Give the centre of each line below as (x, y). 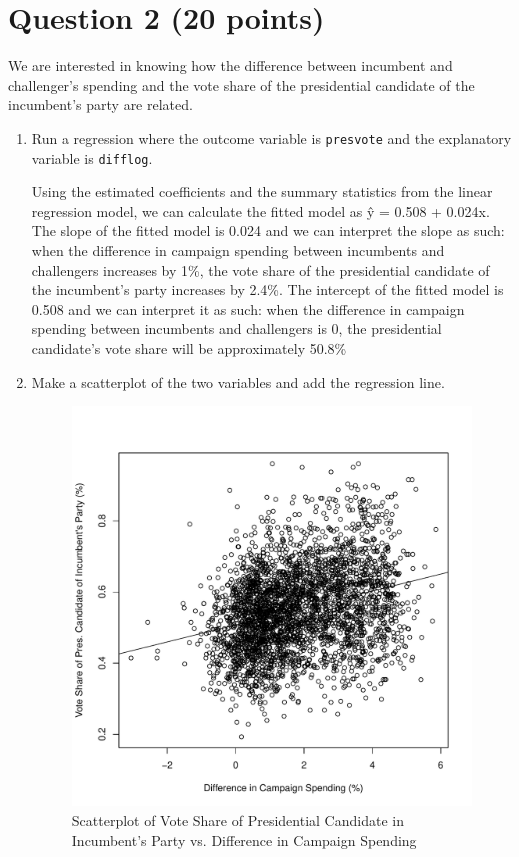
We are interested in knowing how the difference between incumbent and (230, 65)
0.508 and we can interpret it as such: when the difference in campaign (248, 308)
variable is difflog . (92, 157)
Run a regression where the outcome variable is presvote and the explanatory (271, 137)
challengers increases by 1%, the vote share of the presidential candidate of (260, 269)
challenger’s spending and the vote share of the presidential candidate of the (241, 84)
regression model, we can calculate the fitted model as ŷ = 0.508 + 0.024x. (260, 210)
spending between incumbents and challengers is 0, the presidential (236, 328)
